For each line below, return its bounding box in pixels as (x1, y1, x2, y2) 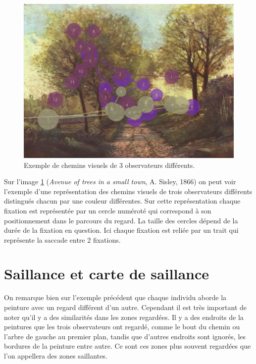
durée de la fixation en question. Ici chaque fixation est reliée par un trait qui (4, 225, 239, 235)
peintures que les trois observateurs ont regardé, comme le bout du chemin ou (4, 321, 240, 332)
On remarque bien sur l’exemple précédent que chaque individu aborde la (4, 292, 227, 303)
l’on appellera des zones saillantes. (4, 350, 107, 361)
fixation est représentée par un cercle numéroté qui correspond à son (4, 205, 211, 215)
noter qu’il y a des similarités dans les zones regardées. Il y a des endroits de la (4, 312, 244, 322)
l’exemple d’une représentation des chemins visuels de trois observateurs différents (4, 186, 253, 196)
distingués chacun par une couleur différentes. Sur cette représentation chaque (4, 196, 241, 206)
